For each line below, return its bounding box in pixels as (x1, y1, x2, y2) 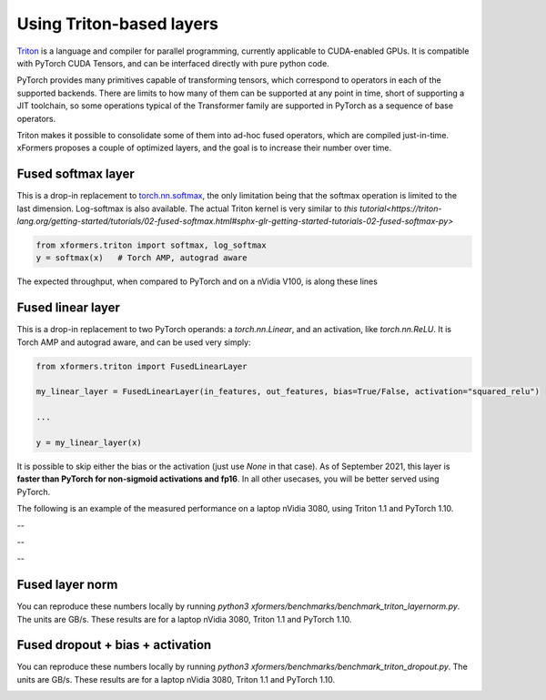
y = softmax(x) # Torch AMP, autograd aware (35, 253, 248, 263)
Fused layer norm (16, 577, 118, 593)
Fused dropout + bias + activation (16, 637, 212, 653)
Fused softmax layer (16, 167, 136, 182)
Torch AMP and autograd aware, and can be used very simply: (16, 337, 251, 348)
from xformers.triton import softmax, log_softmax (35, 239, 268, 250)
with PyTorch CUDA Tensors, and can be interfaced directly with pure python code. (16, 57, 329, 68)
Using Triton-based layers (16, 14, 218, 34)
